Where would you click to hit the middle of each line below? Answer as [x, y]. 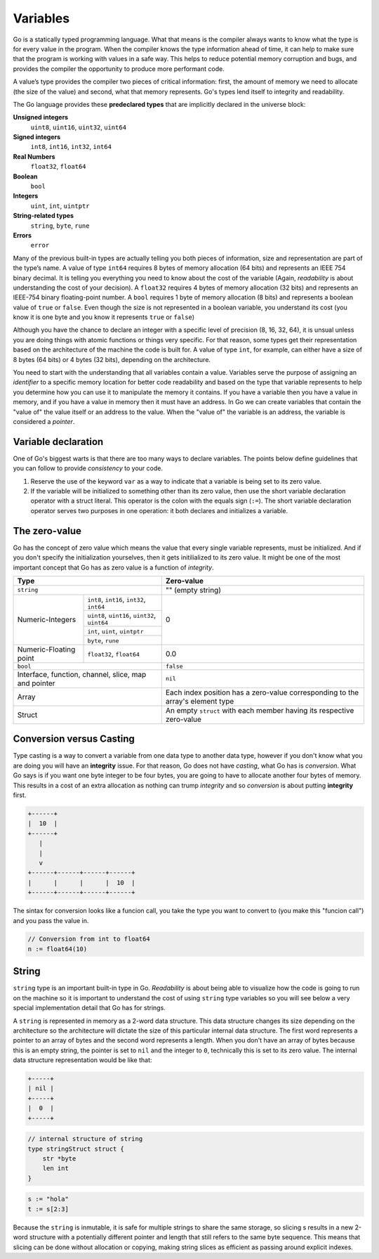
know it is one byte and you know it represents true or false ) [104, 317]
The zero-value [47, 531]
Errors [22, 235]
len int [56, 1168]
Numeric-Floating [46, 649]
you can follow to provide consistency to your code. [88, 468]
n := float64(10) [58, 949]
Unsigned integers [41, 117]
